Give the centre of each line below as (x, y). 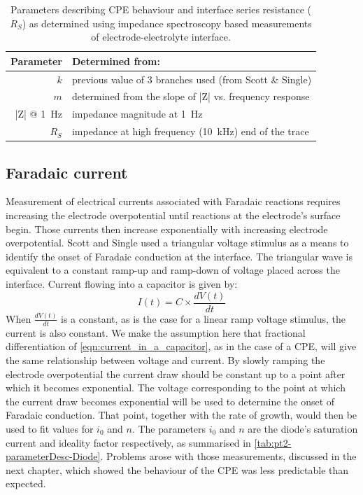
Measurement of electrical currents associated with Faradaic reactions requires (173, 201)
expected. (26, 483)
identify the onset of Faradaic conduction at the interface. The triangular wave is (179, 256)
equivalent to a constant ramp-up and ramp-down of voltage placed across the (173, 270)
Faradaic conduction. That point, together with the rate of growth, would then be (181, 415)
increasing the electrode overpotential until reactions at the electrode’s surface (173, 215)
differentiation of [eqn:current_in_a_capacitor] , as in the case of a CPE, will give (181, 346)
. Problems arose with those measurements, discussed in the (228, 456)
